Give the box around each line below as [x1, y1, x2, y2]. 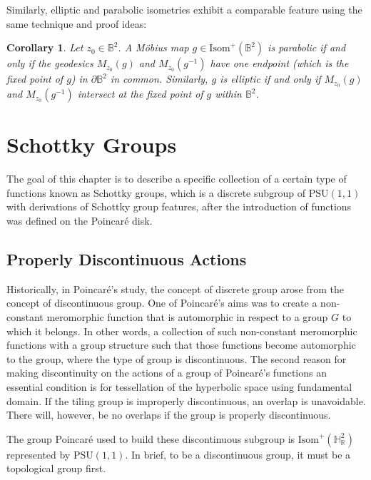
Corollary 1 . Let [6, 40, 83, 55]
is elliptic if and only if [220, 71, 321, 86]
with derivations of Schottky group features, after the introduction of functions [6, 199, 352, 214]
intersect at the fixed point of [77, 86, 203, 101]
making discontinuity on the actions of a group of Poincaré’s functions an [6, 365, 327, 380]
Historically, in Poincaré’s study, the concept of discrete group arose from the [6, 281, 344, 296]
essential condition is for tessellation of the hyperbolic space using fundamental [6, 379, 352, 394]
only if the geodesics [6, 56, 93, 71]
